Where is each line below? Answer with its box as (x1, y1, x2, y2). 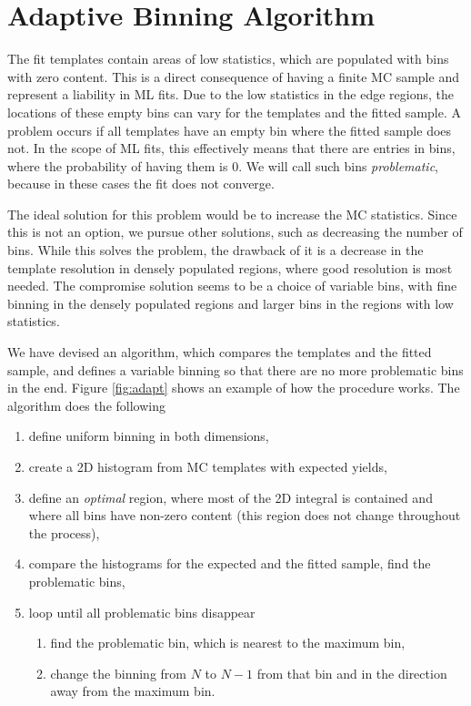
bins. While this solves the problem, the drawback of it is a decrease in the (7, 240, 424, 260)
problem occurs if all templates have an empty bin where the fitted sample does (7, 120, 452, 139)
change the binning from (50, 663, 186, 682)
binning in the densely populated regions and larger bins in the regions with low (7, 293, 454, 312)
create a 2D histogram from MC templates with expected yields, (28, 457, 387, 476)
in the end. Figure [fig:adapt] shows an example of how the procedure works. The (7, 378, 460, 397)
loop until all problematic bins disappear (28, 602, 256, 621)
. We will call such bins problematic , (238, 156, 438, 175)
